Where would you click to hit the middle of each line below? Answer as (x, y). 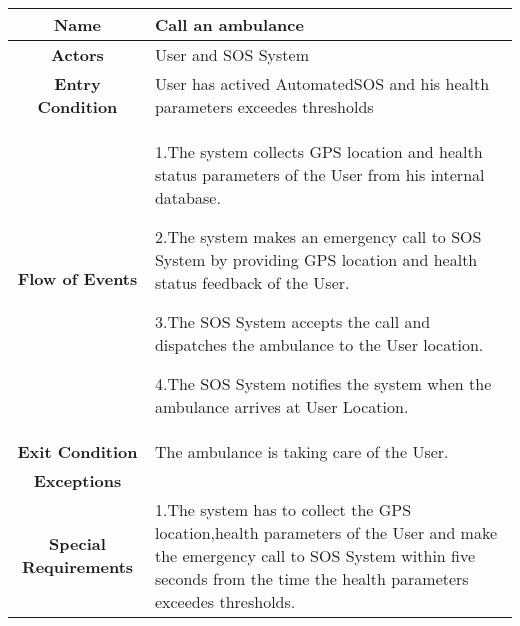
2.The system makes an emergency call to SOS (318, 236)
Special (77, 544)
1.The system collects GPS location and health (318, 151)
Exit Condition (77, 451)
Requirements (77, 567)
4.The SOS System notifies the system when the (323, 383)
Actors (77, 54)
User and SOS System (231, 54)
